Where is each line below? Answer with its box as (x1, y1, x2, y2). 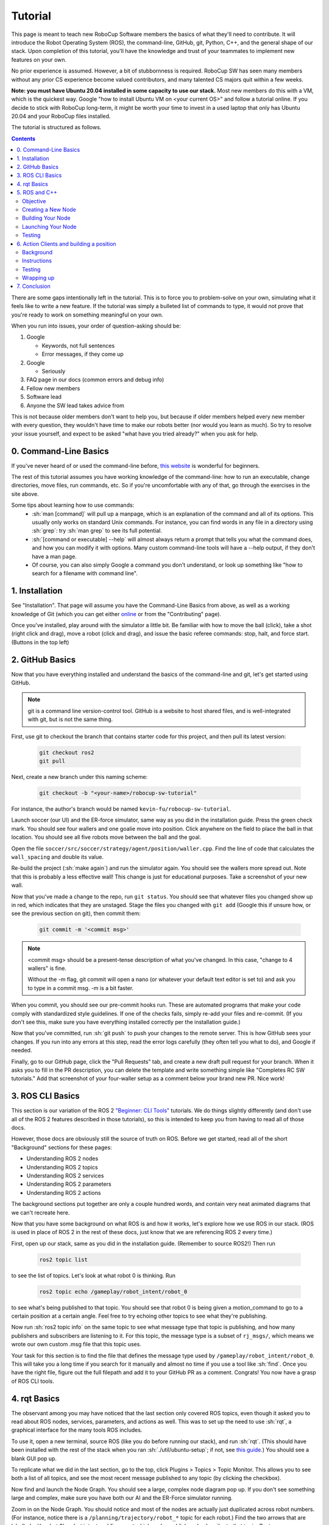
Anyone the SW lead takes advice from (26, 401, 124, 409)
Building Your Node (22, 214, 71, 222)
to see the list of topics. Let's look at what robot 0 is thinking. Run (11, 1272, 176, 1279)
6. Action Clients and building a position (16, 240, 116, 247)
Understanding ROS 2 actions (26, 1189, 101, 1196)
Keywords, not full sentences (41, 342, 115, 349)
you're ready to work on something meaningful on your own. (11, 311, 164, 318)
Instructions (22, 257, 52, 265)
